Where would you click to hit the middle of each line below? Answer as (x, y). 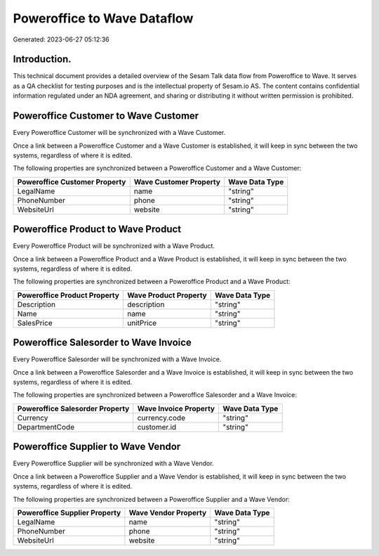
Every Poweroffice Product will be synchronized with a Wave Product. (114, 246)
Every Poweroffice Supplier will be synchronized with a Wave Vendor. (113, 463)
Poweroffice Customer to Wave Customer (106, 116)
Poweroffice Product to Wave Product (97, 229)
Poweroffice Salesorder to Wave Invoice (102, 343)
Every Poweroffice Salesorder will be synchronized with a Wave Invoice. (117, 359)
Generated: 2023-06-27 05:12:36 (61, 39)
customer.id (157, 427)
